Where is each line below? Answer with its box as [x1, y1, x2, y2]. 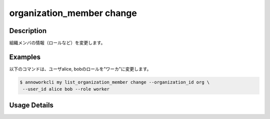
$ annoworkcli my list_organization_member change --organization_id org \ [19, 79, 210, 85]
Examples [9, 52, 41, 61]
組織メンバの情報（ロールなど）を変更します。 [9, 40, 105, 46]
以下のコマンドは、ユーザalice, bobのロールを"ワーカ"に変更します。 [9, 65, 151, 72]
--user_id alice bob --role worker [22, 86, 110, 92]
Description [9, 26, 47, 35]
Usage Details [9, 100, 53, 109]
